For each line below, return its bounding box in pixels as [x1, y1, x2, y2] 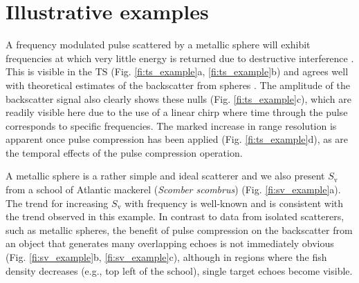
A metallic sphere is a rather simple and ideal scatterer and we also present [6, 168, 325, 183]
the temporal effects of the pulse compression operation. [6, 145, 243, 159]
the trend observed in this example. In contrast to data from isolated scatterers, [6, 209, 344, 224]
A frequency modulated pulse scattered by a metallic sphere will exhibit [6, 37, 311, 52]
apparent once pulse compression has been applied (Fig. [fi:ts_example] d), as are [6, 132, 349, 146]
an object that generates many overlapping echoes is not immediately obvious [6, 236, 334, 251]
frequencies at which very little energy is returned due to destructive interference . [6, 50, 354, 65]
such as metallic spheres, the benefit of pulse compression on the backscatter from [6, 222, 353, 237]
